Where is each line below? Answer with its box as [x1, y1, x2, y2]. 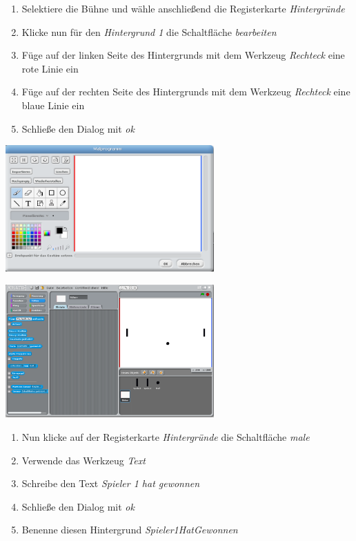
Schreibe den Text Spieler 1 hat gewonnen [21, 476, 200, 491]
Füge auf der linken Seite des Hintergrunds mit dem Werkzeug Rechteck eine [21, 48, 345, 62]
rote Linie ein [21, 61, 79, 75]
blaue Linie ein [21, 97, 85, 112]
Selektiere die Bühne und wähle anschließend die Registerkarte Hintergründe [21, 1, 345, 15]
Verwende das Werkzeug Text [21, 453, 146, 467]
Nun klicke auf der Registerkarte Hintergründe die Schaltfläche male [21, 430, 310, 444]
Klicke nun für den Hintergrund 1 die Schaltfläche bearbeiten [21, 24, 277, 39]
